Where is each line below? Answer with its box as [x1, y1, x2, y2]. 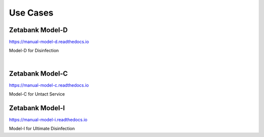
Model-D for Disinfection [9, 48, 59, 54]
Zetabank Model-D [9, 26, 68, 34]
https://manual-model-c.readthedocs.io [9, 82, 89, 88]
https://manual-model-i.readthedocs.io [9, 117, 88, 123]
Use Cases [9, 7, 54, 18]
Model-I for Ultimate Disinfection [9, 126, 75, 132]
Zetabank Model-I [9, 104, 65, 112]
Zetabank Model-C [9, 69, 68, 78]
